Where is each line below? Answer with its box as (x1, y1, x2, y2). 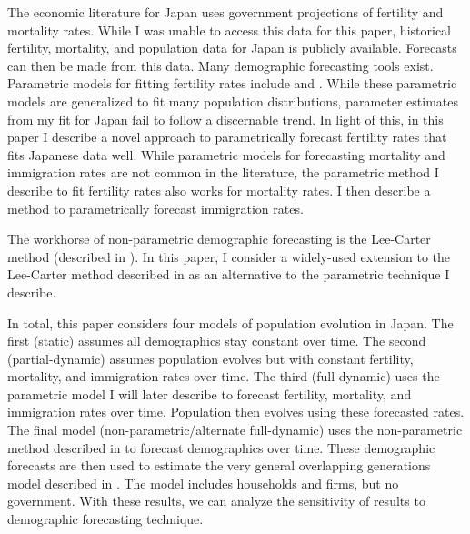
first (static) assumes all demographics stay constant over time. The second (7, 331, 426, 350)
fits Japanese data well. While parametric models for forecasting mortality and (7, 145, 445, 164)
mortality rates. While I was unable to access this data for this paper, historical (7, 20, 451, 39)
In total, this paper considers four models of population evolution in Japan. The (7, 313, 454, 332)
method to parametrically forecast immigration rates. (7, 198, 304, 217)
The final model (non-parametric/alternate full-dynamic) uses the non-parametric (7, 420, 463, 439)
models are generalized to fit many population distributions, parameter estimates (7, 91, 459, 110)
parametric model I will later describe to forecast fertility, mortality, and (7, 384, 412, 403)
